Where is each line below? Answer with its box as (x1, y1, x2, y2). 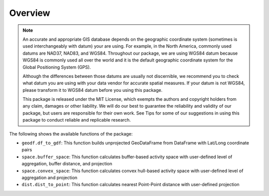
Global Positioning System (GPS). (22, 64, 91, 70)
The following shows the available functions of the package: (9, 131, 133, 136)
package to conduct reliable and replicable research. (22, 117, 131, 123)
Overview (9, 7, 50, 18)
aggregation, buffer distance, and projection (21, 161, 113, 167)
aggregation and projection (21, 174, 78, 181)
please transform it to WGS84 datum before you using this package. (22, 87, 163, 93)
